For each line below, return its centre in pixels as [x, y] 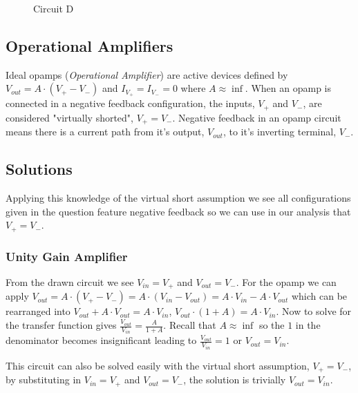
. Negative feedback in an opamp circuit [257, 117]
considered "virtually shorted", [69, 117]
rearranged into [38, 311]
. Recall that [190, 325]
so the [272, 325]
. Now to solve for [314, 311]
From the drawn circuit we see [70, 281]
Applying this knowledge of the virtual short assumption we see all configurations [178, 198]
